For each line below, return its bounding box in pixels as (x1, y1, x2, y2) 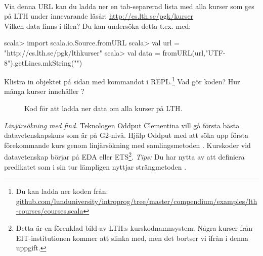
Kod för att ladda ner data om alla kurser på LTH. (24, 103, 183, 113)
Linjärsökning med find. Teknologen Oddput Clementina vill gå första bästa (4, 120, 240, 130)
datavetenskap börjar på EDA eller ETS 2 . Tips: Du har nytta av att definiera (4, 150, 245, 162)
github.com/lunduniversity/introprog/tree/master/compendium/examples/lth (16, 195, 257, 206)
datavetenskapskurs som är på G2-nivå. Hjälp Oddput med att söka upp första (4, 130, 248, 140)
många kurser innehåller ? (4, 86, 84, 96)
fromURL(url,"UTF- (162, 47, 226, 58)
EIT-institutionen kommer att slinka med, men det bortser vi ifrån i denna (16, 232, 248, 243)
